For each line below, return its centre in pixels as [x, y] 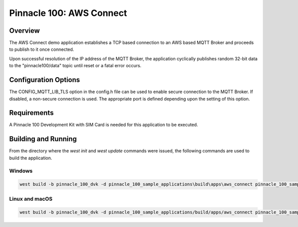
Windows [21, 171]
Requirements [32, 113]
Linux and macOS [31, 199]
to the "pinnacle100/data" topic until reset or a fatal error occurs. [75, 66]
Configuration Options [45, 80]
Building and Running [43, 139]
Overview [25, 31]
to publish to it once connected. [42, 49]
